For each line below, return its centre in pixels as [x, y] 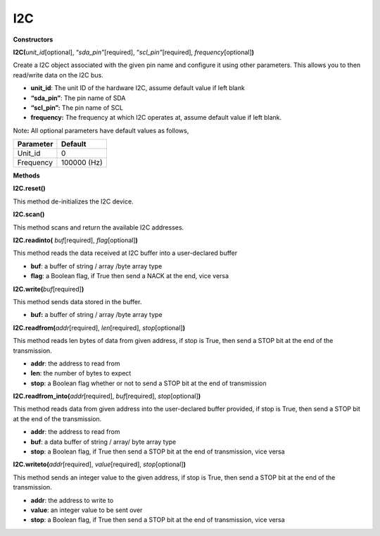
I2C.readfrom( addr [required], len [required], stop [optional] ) [99, 328]
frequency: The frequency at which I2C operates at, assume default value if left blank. [156, 118]
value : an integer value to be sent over [87, 510]
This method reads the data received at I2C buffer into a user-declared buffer [125, 253]
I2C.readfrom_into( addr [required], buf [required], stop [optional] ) [107, 396]
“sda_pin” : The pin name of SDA [78, 98]
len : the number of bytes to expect [81, 373]
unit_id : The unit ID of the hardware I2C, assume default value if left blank [138, 88]
